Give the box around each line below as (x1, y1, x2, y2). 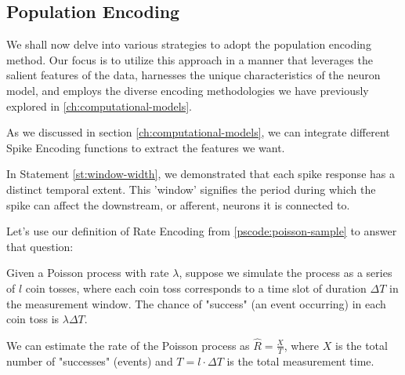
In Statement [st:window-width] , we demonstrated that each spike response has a (6, 166, 395, 182)
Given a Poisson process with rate (6, 264, 169, 281)
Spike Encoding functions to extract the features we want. (6, 139, 285, 155)
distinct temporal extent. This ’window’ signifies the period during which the (6, 180, 376, 197)
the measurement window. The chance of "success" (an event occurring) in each (6, 295, 386, 311)
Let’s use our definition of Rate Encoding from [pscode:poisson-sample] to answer (6, 223, 397, 239)
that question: (6, 238, 74, 254)
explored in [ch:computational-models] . (6, 97, 193, 114)
